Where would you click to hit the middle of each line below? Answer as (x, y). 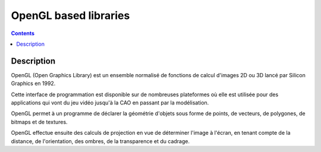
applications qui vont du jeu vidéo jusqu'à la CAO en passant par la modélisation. (110, 103)
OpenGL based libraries (70, 15)
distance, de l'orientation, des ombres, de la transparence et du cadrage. (100, 141)
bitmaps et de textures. (39, 122)
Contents (23, 33)
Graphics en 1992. (33, 84)
